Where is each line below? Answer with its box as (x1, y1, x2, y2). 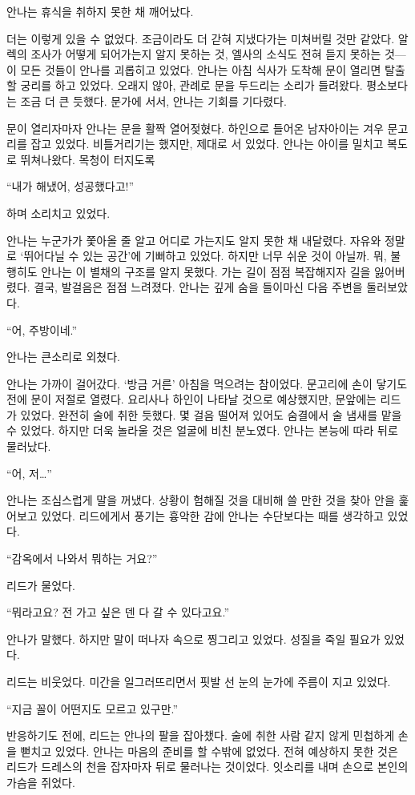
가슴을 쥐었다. (6, 773, 75, 790)
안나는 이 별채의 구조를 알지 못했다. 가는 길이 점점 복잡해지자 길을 (41, 263, 371, 279)
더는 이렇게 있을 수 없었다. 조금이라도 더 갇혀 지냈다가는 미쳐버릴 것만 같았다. (6, 30, 395, 46)
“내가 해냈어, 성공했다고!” (6, 178, 135, 195)
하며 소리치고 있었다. (6, 204, 111, 221)
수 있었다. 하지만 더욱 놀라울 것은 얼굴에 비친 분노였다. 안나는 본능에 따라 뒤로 (6, 422, 398, 439)
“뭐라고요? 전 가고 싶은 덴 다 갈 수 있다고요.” (6, 604, 230, 620)
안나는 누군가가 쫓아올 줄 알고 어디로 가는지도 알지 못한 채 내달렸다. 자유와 (6, 231, 381, 248)
